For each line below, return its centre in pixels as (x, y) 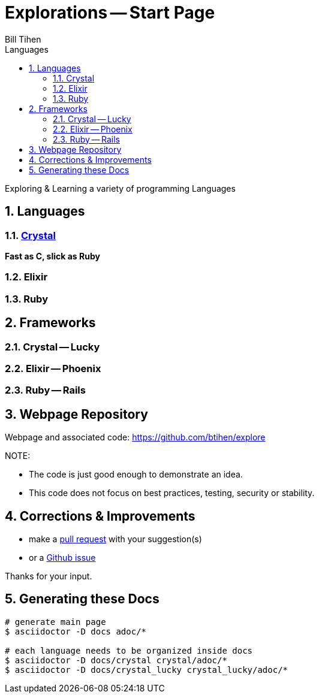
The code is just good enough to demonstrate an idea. (136, 475)
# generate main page (55, 622)
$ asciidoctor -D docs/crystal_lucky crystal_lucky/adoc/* (147, 670)
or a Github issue (62, 558)
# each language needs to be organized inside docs (129, 650)
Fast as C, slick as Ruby (52, 256)
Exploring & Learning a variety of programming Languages (120, 188)
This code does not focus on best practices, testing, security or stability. (172, 493)
